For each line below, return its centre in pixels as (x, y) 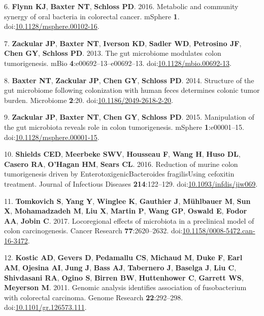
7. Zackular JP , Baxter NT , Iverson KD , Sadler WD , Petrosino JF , (123, 43)
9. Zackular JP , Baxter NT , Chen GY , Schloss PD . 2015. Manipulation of (129, 117)
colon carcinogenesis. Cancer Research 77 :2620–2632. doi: (93, 231)
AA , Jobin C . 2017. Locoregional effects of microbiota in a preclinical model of (129, 220)
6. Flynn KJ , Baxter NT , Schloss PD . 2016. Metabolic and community (121, 6)
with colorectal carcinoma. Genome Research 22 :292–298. (94, 297)
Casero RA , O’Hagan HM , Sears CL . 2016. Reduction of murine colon (121, 164)
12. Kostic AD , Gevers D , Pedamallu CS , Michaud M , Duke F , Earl (123, 257)
